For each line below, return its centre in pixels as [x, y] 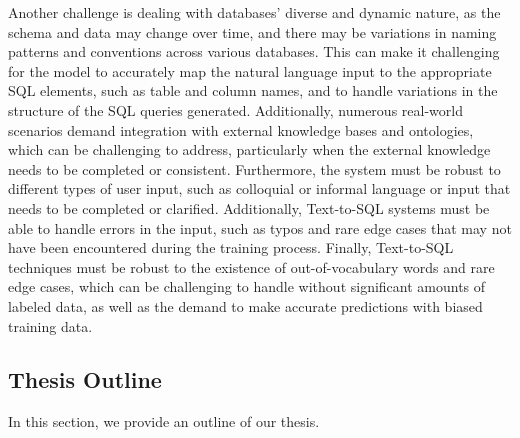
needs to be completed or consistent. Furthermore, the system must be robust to [254, 168]
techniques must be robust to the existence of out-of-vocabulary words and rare [251, 266]
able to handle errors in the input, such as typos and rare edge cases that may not [260, 227]
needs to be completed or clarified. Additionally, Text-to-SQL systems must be [249, 207]
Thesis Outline [85, 379]
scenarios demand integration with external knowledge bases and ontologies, [241, 129]
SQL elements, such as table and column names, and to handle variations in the [253, 90]
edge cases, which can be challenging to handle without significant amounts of [247, 286]
